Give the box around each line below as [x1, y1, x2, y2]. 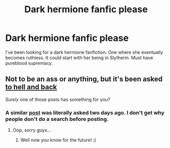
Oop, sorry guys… [12, 127, 51, 133]
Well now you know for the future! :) [20, 137, 96, 143]
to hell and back [5, 83, 57, 91]
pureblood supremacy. [5, 60, 53, 66]
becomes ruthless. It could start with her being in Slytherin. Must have [5, 55, 154, 61]
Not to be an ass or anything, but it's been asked [5, 75, 163, 84]
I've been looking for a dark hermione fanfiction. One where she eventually [5, 49, 163, 55]
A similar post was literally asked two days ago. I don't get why [5, 109, 165, 116]
